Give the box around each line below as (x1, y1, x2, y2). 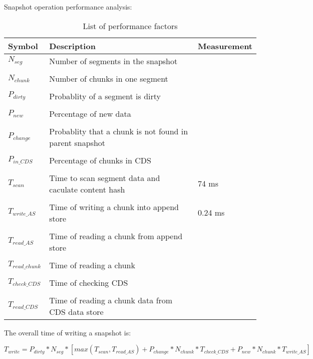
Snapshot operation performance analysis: (4, 2, 132, 12)
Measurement (198, 40, 252, 52)
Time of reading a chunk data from (49, 294, 173, 306)
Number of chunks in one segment (49, 72, 168, 84)
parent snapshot (49, 136, 106, 148)
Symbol (8, 40, 38, 52)
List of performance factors (83, 20, 178, 32)
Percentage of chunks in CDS (49, 154, 151, 166)
